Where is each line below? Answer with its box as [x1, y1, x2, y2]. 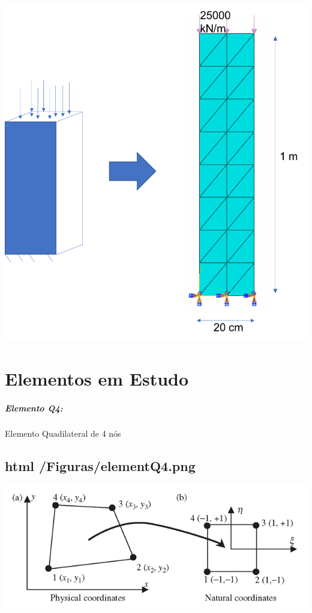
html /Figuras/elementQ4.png [5, 457, 196, 475]
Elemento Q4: [5, 401, 63, 414]
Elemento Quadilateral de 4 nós [5, 427, 121, 440]
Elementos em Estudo [5, 366, 189, 390]
